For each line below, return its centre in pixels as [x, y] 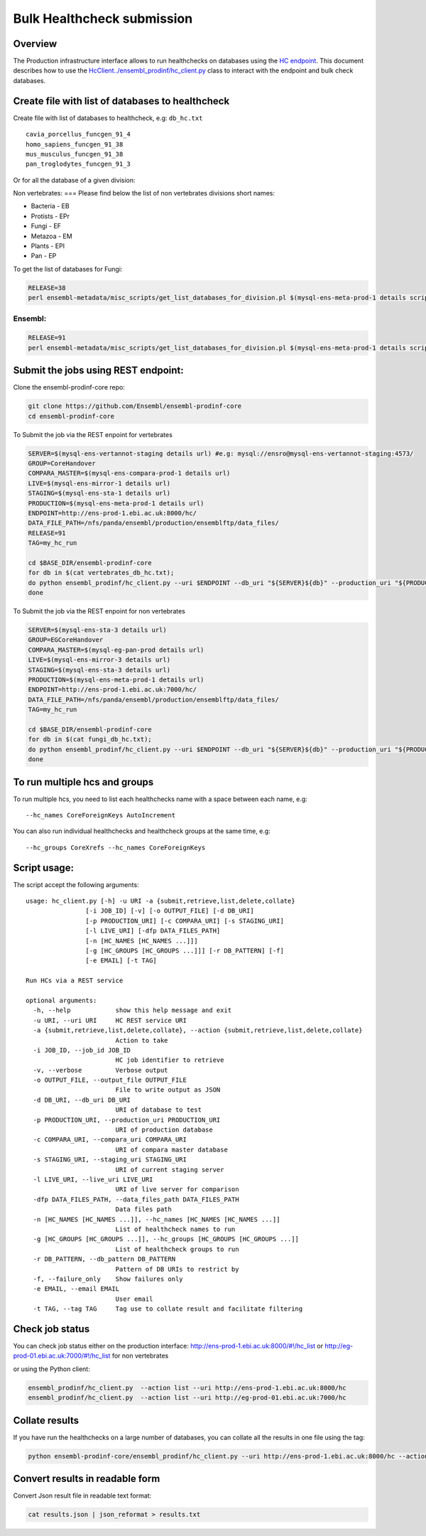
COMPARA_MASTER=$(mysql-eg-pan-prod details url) [116, 650]
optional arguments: [61, 1000]
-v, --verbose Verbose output [100, 1070]
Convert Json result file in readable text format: [82, 1495]
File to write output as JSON [168, 1090]
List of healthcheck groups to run [177, 1249]
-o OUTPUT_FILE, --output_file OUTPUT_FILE [110, 1080]
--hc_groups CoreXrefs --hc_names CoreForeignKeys [116, 847]
